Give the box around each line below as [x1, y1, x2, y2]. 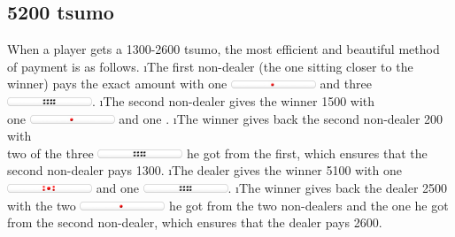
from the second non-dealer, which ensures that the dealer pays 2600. [7, 213, 382, 232]
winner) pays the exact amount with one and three [7, 74, 372, 93]
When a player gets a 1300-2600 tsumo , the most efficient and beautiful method [7, 40, 440, 58]
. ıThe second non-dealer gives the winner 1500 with [92, 91, 375, 110]
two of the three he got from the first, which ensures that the [7, 143, 428, 162]
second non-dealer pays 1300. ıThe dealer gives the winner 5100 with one [7, 161, 402, 180]
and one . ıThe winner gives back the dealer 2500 [96, 178, 448, 196]
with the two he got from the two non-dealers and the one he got [7, 195, 449, 214]
